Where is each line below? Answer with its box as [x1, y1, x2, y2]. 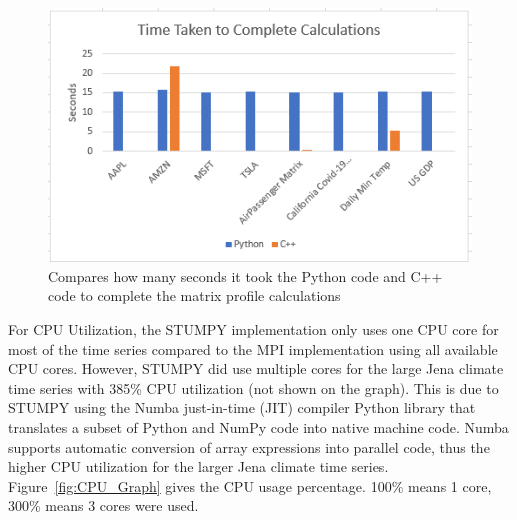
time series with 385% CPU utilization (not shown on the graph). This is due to [8, 377, 499, 398]
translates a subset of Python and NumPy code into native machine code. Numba [8, 416, 509, 437]
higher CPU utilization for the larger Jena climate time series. [8, 456, 389, 477]
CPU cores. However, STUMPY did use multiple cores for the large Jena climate [8, 358, 504, 379]
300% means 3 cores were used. [8, 495, 199, 516]
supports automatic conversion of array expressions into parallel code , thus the [8, 436, 490, 457]
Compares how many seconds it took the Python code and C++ [48, 265, 443, 286]
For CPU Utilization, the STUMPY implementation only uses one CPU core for [8, 319, 499, 339]
